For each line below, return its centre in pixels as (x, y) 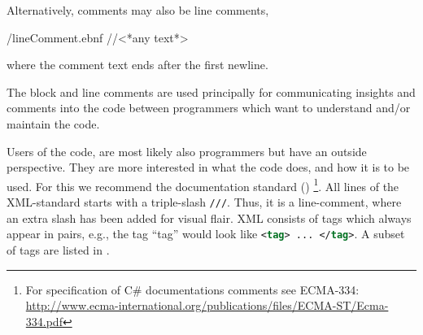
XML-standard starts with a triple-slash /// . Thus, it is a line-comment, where (204, 202)
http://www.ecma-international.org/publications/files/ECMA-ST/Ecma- (207, 305)
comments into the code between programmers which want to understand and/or (209, 108)
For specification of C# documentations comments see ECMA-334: (192, 289)
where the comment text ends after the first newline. (137, 65)
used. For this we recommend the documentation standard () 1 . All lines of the (203, 185)
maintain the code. (53, 123)
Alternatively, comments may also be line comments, (138, 10)
